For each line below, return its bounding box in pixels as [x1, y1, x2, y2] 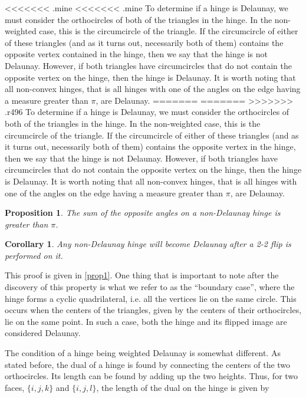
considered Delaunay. [5, 327, 81, 339]
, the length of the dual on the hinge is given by [96, 381, 269, 393]
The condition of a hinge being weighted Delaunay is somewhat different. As [5, 347, 281, 359]
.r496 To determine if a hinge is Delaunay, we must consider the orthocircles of [5, 106, 289, 118]
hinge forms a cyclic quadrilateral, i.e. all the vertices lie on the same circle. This [5, 292, 297, 304]
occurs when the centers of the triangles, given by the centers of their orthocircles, [5, 304, 302, 316]
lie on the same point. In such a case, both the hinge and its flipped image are [5, 315, 287, 327]
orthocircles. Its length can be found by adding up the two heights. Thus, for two [5, 370, 298, 382]
